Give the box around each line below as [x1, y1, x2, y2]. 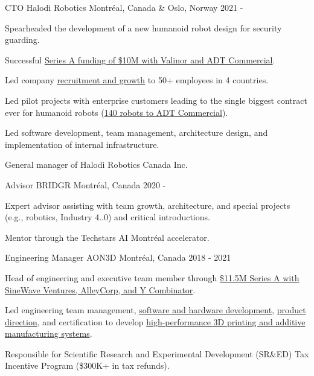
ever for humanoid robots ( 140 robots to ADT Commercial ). [5, 106, 228, 118]
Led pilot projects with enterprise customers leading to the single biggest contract [5, 94, 307, 106]
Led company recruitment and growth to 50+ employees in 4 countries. [5, 74, 269, 86]
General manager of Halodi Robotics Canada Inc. [5, 158, 188, 171]
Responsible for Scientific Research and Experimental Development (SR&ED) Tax [5, 347, 309, 360]
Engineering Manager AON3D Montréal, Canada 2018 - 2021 [5, 251, 231, 264]
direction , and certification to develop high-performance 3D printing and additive [5, 315, 306, 328]
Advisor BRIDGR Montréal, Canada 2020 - [5, 178, 166, 191]
